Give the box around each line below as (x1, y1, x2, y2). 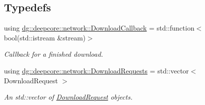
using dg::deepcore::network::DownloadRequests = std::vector (4, 65, 189, 75)
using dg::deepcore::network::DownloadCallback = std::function (4, 23, 195, 33)
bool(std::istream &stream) (4, 32, 86, 42)
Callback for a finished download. (4, 49, 103, 59)
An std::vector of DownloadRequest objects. (4, 92, 133, 102)
